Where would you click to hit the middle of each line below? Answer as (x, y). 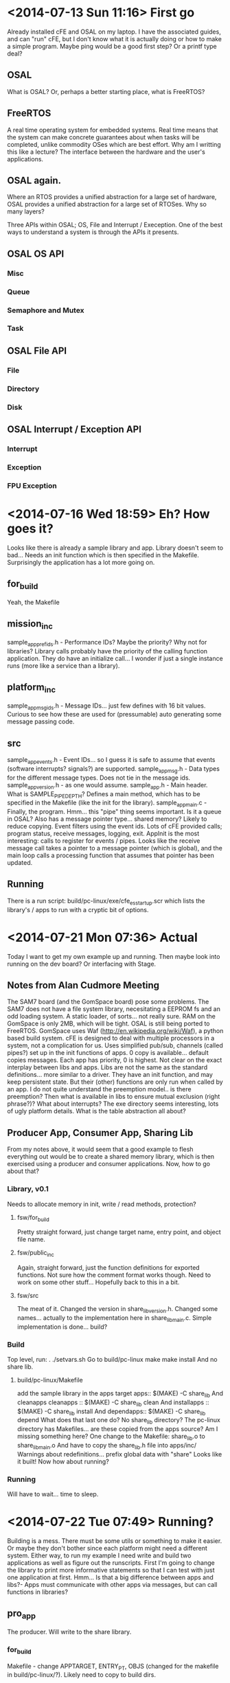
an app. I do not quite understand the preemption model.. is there (99, 1089)
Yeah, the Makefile (33, 602)
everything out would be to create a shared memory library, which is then (111, 1157)
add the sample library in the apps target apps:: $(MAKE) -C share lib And (120, 1394)
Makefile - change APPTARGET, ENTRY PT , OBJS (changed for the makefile (113, 1667)
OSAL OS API (36, 254)
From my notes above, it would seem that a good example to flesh (100, 1149)
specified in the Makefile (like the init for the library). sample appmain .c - (107, 803)
